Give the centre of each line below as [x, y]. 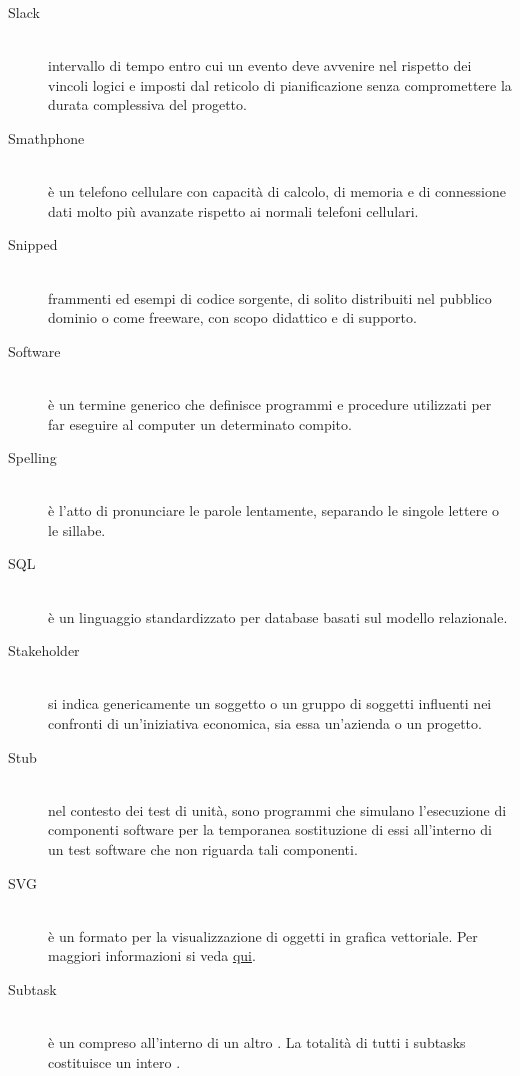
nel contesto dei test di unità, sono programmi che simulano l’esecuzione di [277, 809]
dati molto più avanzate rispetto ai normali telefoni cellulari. [233, 210]
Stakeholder [44, 650]
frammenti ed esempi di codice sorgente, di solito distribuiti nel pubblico [270, 297]
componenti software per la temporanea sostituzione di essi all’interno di [270, 829]
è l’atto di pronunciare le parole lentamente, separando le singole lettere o [274, 510]
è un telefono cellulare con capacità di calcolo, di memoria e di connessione [277, 191]
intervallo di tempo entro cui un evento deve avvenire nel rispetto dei [260, 65]
